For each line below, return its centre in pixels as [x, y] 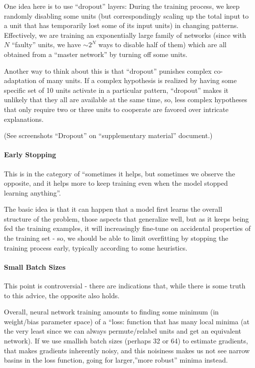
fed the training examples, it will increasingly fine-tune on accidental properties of [127, 228]
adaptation [20, 80]
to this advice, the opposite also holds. [62, 295]
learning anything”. [32, 192]
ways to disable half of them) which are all [162, 44]
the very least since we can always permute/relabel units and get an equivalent [123, 331]
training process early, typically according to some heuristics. [96, 247]
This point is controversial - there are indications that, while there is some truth [125, 286]
